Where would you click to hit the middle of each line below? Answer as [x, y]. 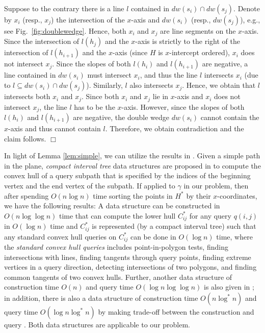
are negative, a [225, 64]
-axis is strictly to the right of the [188, 41]
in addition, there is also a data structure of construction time [101, 298]
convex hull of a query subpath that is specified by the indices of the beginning [127, 175]
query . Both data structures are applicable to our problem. [97, 325]
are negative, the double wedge [121, 117]
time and [64, 226]
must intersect [109, 75]
